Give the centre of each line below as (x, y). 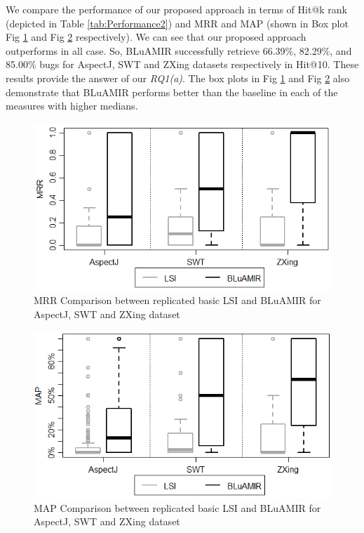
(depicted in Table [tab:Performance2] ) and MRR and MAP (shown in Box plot (177, 23)
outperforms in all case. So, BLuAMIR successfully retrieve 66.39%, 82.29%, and (179, 50)
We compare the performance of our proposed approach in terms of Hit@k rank (176, 9)
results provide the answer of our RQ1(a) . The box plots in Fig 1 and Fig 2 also (178, 78)
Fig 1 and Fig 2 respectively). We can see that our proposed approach (156, 37)
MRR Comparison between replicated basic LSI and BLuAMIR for (177, 300)
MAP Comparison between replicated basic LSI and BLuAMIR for (177, 507)
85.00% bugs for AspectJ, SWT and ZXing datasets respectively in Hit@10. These (182, 64)
